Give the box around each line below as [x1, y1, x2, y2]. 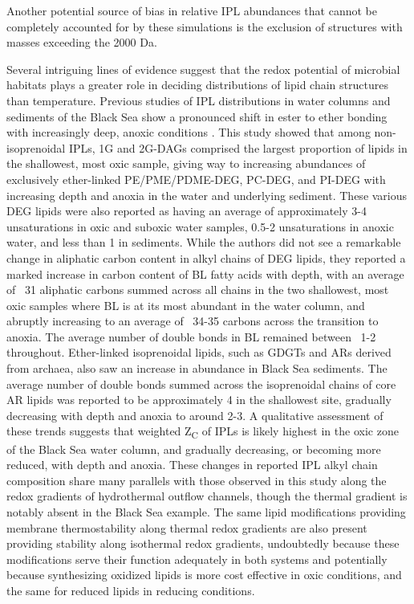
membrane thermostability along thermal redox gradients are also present [6, 519, 367, 536]
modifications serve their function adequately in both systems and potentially [6, 550, 388, 567]
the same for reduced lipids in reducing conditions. [6, 582, 255, 598]
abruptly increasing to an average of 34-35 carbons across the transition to [6, 312, 379, 329]
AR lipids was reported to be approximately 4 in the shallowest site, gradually [6, 391, 392, 408]
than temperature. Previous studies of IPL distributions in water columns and [6, 92, 391, 108]
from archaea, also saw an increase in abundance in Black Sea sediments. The [6, 360, 388, 377]
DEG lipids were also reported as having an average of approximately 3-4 [6, 202, 367, 219]
